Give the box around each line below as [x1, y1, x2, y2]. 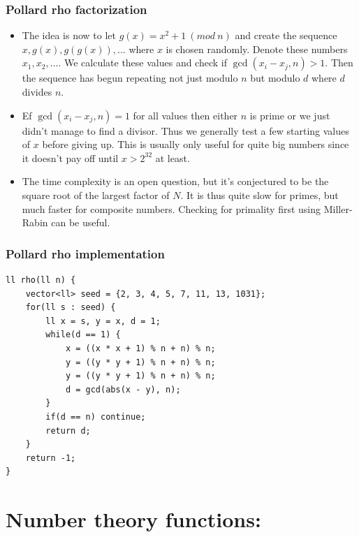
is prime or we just [249, 108, 330, 122]
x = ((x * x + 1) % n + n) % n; [65, 343, 216, 353]
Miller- [323, 201, 353, 216]
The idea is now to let [22, 28, 117, 43]
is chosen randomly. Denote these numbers [166, 41, 348, 56]
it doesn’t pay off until [22, 150, 119, 165]
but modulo [250, 71, 300, 85]
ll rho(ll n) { [6, 274, 76, 285]
